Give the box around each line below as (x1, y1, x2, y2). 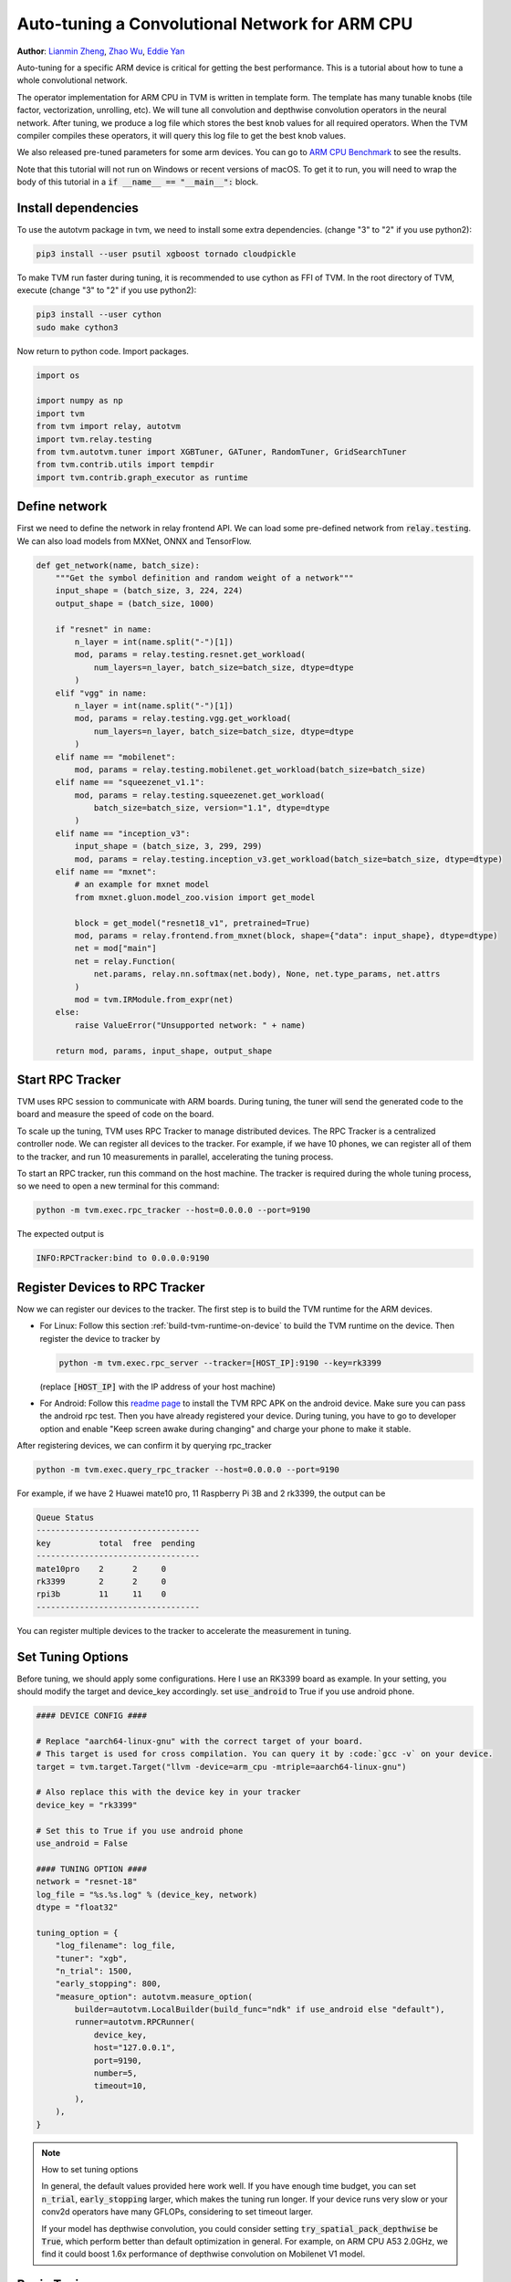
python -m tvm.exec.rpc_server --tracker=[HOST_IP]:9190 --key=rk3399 (58, 1357, 382, 1368)
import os (36, 370, 80, 381)
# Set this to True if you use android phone (36, 1826, 244, 1836)
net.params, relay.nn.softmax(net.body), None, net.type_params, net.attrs (93, 968, 441, 979)
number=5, (93, 2068, 138, 2078)
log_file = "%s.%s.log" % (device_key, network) (36, 1889, 258, 1900)
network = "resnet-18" (36, 1877, 138, 1887)
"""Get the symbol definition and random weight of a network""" (55, 573, 354, 583)
